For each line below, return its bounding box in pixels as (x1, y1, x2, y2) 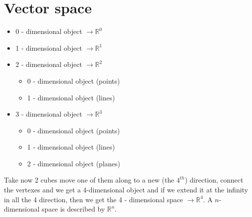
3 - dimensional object (15, 109, 83, 119)
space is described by (42, 204, 105, 214)
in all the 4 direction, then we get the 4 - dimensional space (4, 194, 183, 204)
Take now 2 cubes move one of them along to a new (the (4, 175, 174, 185)
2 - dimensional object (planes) (27, 158, 120, 168)
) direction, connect (185, 175, 244, 185)
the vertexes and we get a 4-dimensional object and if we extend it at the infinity (4, 185, 248, 195)
